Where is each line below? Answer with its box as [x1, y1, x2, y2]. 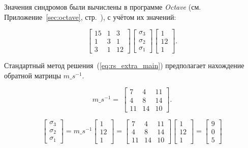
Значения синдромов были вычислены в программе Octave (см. [4, 2, 201, 12]
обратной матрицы [4, 70, 61, 80]
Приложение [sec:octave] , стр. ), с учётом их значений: [4, 11, 176, 22]
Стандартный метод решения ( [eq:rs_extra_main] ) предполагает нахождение [4, 60, 244, 71]
